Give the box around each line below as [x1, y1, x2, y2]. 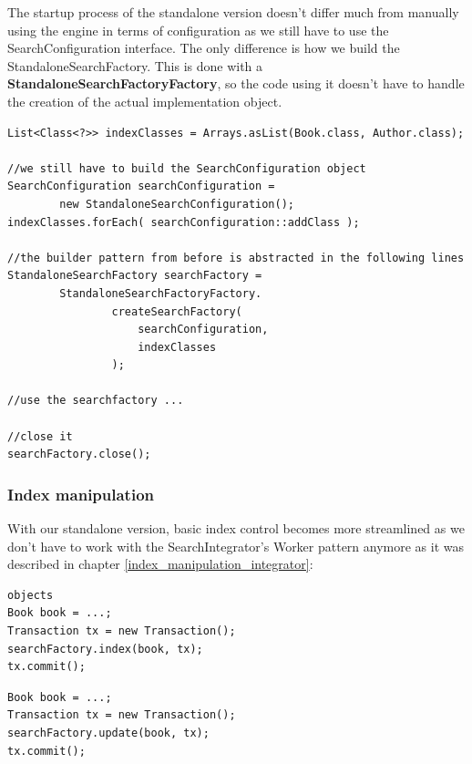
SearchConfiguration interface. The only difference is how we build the [7, 38, 400, 57]
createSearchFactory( [111, 305, 242, 318]
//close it [7, 429, 73, 443]
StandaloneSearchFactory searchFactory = [7, 269, 262, 283]
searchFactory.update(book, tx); [7, 727, 210, 739]
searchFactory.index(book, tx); [7, 642, 203, 656]
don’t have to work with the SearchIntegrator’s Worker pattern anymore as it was [7, 536, 465, 555]
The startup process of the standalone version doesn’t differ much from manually [7, 3, 459, 21]
